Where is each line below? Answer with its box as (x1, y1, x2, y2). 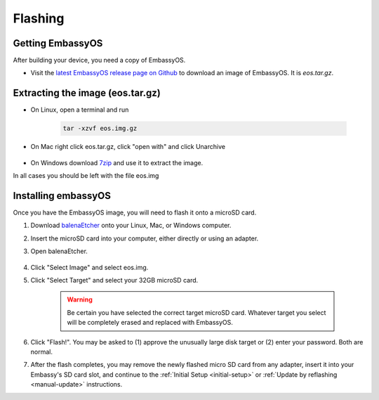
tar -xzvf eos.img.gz (62, 124, 138, 133)
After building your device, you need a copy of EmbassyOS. (13, 56, 186, 65)
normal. (30, 347, 53, 356)
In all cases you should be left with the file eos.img (13, 172, 159, 180)
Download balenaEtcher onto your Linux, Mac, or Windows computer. (30, 221, 232, 230)
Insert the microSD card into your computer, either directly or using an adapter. (30, 234, 259, 243)
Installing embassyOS (13, 190, 112, 202)
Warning (67, 295, 93, 304)
